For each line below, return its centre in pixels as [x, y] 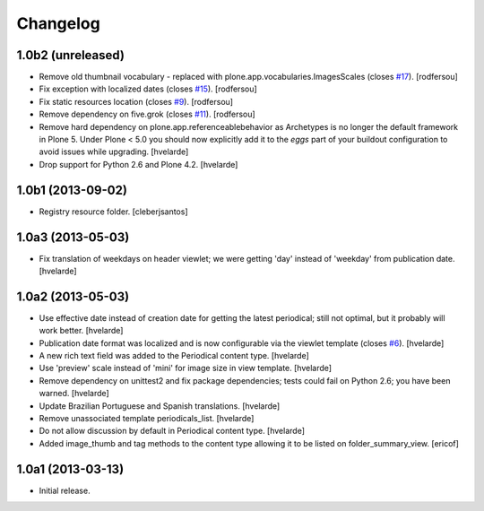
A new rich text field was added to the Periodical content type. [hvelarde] [174, 356]
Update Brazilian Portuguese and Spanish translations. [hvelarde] [160, 406]
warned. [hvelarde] [74, 394]
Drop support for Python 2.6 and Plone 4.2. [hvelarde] [138, 164]
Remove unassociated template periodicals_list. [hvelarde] [147, 419]
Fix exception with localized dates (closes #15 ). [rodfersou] [148, 89]
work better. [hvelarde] [81, 331]
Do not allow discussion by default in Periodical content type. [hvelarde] [172, 431]
